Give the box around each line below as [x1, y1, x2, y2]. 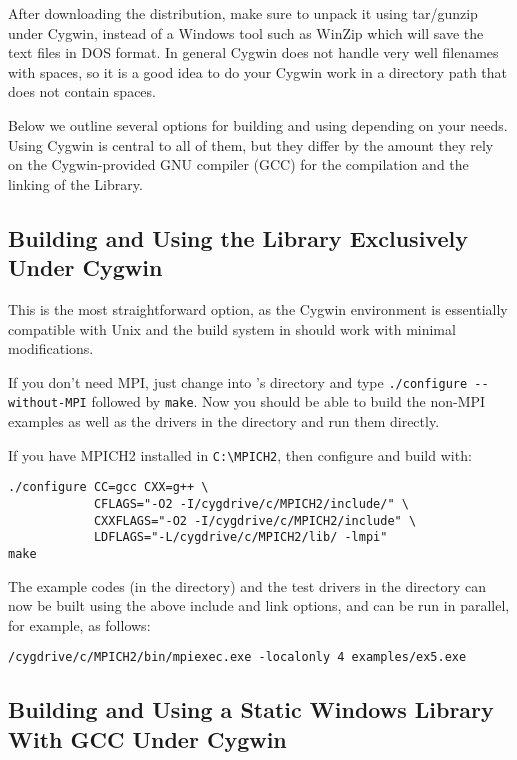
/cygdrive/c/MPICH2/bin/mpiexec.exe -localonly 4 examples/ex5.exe [8, 650, 467, 665]
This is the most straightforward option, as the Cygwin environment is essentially [8, 298, 508, 319]
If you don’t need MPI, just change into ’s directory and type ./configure [8, 371, 468, 392]
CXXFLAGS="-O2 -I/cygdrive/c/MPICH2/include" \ [93, 513, 417, 528]
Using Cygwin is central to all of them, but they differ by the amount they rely [8, 134, 494, 155]
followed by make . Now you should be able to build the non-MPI [91, 391, 486, 412]
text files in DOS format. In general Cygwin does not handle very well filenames [8, 42, 499, 63]
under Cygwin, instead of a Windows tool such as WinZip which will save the [8, 22, 484, 43]
